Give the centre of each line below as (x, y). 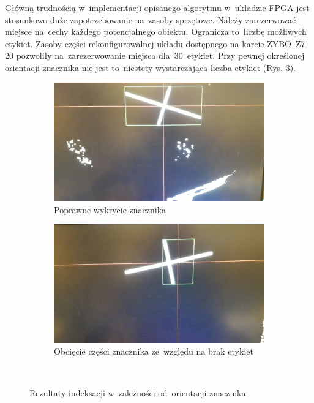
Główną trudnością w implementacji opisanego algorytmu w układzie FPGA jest (157, 7)
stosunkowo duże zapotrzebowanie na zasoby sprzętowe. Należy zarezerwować (151, 19)
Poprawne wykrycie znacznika (110, 209)
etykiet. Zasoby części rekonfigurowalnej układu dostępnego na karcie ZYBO (148, 43)
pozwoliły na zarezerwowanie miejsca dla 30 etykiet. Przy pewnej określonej (160, 55)
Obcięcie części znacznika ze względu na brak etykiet (154, 351)
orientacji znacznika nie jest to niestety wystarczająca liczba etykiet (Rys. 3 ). (150, 67)
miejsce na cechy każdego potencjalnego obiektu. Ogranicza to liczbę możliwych (156, 32)
